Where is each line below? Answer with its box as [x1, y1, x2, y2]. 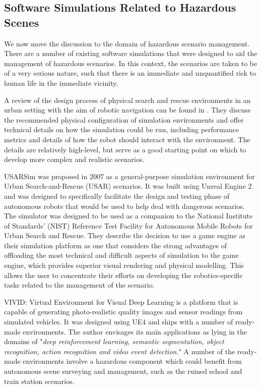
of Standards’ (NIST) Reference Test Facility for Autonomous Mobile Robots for [4, 220, 253, 231]
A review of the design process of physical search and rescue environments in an [4, 94, 251, 105]
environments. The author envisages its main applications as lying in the [23, 326, 247, 337]
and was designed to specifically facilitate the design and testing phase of [4, 190, 230, 201]
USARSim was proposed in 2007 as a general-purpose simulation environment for [4, 171, 255, 181]
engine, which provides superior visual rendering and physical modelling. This [4, 260, 244, 270]
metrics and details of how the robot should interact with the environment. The [4, 134, 250, 144]
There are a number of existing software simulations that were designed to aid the [4, 48, 257, 59]
